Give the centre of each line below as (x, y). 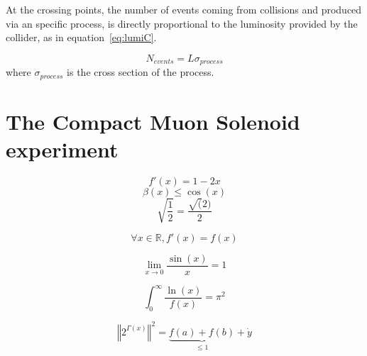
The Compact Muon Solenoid (153, 121)
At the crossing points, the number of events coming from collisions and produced (184, 9)
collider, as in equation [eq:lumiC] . (81, 37)
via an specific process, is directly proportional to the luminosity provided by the (182, 23)
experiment (62, 149)
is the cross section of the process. (141, 72)
